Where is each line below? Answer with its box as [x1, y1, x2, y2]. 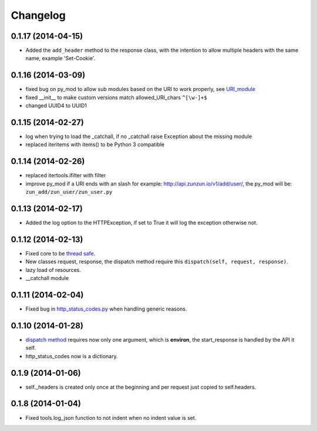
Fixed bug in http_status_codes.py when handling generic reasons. [25, 305, 187, 312]
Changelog [11, 9, 66, 22]
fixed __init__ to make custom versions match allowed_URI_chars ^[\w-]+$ [25, 94, 208, 101]
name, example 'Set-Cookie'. [25, 55, 96, 62]
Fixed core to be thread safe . [25, 250, 96, 257]
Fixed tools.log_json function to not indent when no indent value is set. [25, 414, 197, 421]
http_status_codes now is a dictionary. [25, 352, 118, 359]
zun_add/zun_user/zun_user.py [25, 188, 113, 196]
